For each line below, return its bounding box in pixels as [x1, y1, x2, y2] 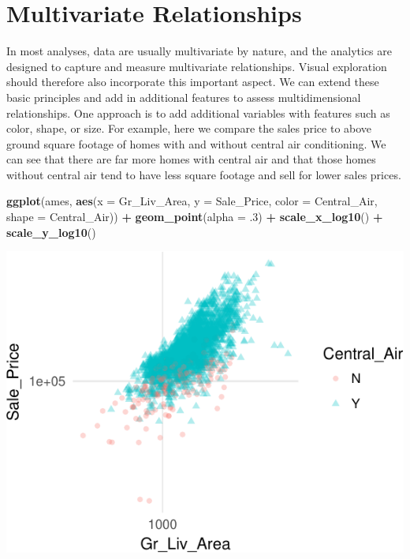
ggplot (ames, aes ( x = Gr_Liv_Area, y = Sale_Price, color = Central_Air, [6, 193, 378, 209]
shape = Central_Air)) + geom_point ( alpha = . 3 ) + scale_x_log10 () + [6, 208, 383, 225]
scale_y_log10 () [6, 223, 96, 240]
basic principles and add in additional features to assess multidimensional [6, 88, 361, 105]
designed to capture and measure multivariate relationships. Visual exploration [6, 58, 387, 74]
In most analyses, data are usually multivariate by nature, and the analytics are [6, 43, 392, 59]
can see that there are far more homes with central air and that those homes [6, 151, 376, 167]
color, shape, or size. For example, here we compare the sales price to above [6, 120, 372, 137]
